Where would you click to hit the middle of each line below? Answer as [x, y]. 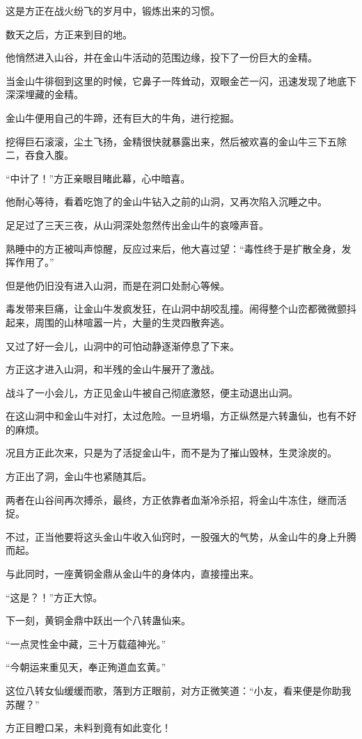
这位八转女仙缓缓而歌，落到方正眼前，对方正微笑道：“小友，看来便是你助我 [179, 690]
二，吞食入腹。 [40, 155]
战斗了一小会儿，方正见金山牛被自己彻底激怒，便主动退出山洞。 [152, 392]
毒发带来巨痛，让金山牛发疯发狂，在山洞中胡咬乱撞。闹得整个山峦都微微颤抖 [181, 309]
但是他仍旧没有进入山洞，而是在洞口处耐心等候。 [118, 285]
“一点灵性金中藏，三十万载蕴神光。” [86, 643]
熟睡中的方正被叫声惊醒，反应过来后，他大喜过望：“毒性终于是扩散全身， [174, 248]
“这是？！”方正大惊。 [54, 597]
